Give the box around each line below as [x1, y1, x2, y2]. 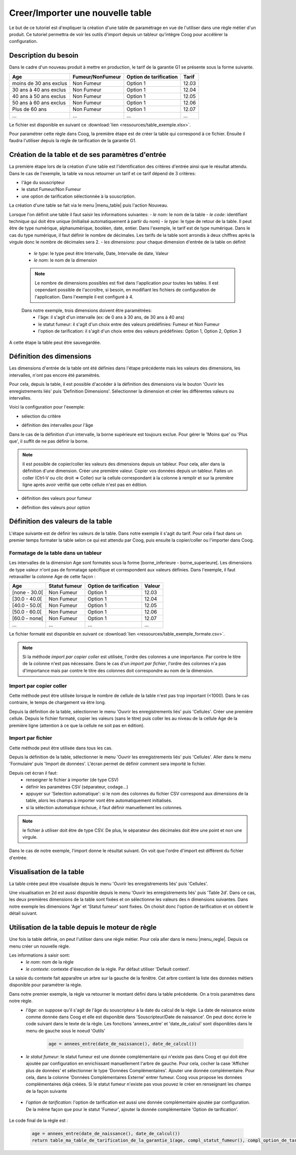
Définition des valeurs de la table [9, 517, 112, 525]
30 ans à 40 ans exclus [12, 86, 66, 93]
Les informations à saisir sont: [9, 952, 70, 958]
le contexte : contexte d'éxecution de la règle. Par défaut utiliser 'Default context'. [26, 966, 190, 972]
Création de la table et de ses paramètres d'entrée [9, 150, 166, 159]
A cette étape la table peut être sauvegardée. [9, 339, 101, 345]
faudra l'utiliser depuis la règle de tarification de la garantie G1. [9, 138, 137, 144]
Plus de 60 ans [12, 106, 47, 112]
